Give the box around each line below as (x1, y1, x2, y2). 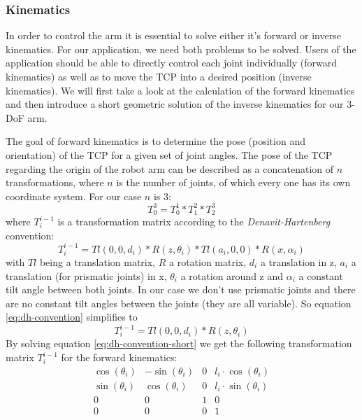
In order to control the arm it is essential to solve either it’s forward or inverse (6, 28, 341, 43)
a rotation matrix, (168, 254, 247, 269)
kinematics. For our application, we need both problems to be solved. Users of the (6, 41, 356, 56)
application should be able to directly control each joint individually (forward (6, 55, 337, 70)
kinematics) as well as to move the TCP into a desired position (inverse (6, 69, 312, 83)
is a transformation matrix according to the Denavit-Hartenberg (57, 214, 331, 229)
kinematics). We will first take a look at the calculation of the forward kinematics (6, 83, 355, 97)
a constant (298, 268, 343, 283)
